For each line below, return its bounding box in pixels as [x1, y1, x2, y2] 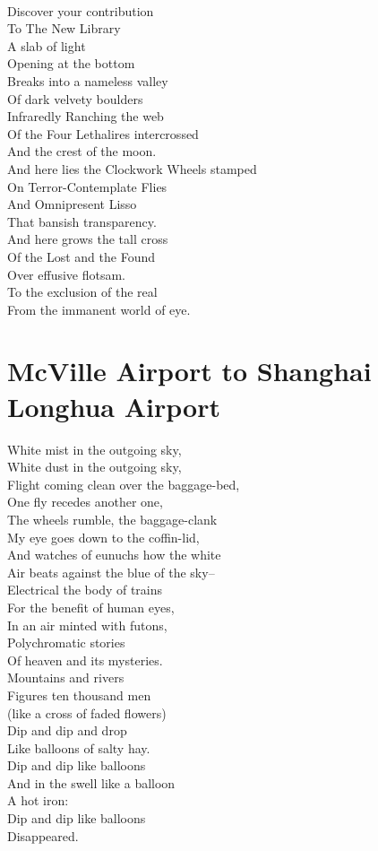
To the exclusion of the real [7, 282, 158, 301]
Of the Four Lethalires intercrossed [7, 124, 199, 143]
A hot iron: [7, 791, 69, 810]
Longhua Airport [7, 387, 220, 424]
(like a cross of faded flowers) [7, 703, 167, 722]
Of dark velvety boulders [7, 89, 143, 108]
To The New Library [7, 19, 121, 38]
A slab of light [7, 36, 86, 55]
